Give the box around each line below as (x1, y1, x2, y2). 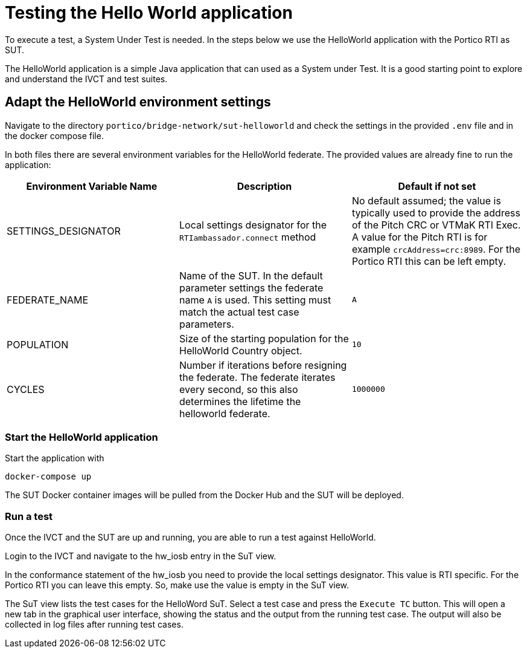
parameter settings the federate (179, 281, 324, 294)
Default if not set (398, 180, 476, 192)
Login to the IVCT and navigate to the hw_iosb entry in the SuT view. (5, 551, 276, 562)
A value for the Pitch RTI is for (351, 230, 488, 243)
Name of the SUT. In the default (179, 269, 323, 282)
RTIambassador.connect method (179, 230, 316, 243)
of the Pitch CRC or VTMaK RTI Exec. (351, 218, 521, 231)
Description (237, 180, 292, 192)
